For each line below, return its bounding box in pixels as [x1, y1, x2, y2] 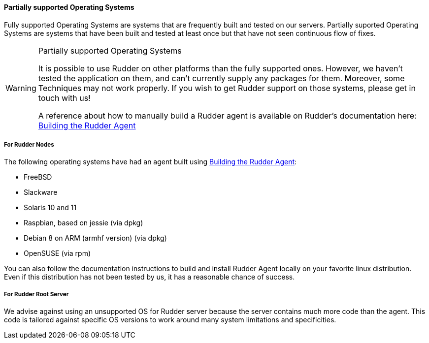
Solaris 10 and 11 [24, 203, 77, 212]
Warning [5, 83, 36, 93]
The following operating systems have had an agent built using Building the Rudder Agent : [4, 157, 297, 166]
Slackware [24, 188, 58, 197]
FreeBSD [24, 173, 52, 182]
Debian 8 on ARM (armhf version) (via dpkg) [24, 234, 167, 243]
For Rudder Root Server [4, 290, 69, 298]
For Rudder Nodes [4, 141, 54, 148]
